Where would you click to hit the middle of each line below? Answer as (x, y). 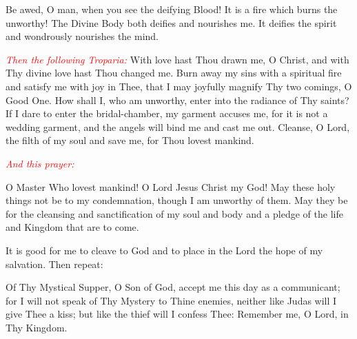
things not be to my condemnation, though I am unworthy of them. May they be (177, 200)
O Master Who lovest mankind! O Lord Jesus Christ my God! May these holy (171, 186)
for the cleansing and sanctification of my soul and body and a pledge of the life (174, 213)
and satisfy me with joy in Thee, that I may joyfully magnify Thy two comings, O (179, 86)
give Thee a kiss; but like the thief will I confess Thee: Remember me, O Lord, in (177, 314)
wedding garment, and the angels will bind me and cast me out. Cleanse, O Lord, (178, 126)
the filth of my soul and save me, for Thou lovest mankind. (130, 140)
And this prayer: (40, 163)
